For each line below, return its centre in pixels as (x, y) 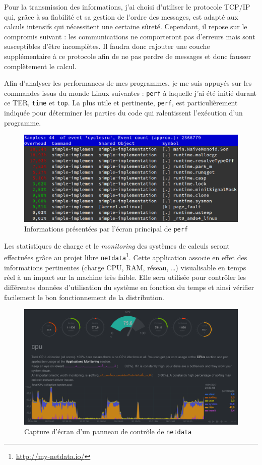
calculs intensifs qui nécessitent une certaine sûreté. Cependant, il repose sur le (126, 26)
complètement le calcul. (40, 66)
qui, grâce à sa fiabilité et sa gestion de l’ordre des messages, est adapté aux (121, 16)
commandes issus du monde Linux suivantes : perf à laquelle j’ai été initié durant (130, 93)
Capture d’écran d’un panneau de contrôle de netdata (108, 431)
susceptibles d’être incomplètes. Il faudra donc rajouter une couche (107, 46)
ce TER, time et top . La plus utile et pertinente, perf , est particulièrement (121, 103)
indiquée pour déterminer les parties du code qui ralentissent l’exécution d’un (123, 113)
